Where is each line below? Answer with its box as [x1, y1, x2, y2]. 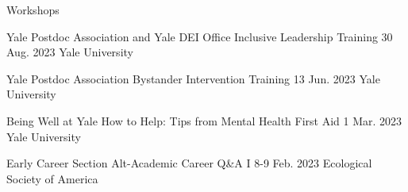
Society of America [6, 170, 98, 186]
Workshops [6, 2, 60, 17]
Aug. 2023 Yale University [6, 44, 133, 60]
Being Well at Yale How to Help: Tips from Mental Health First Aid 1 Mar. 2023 [6, 112, 402, 129]
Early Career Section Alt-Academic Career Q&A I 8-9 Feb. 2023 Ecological [6, 155, 372, 171]
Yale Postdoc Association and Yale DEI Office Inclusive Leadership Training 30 [6, 28, 393, 44]
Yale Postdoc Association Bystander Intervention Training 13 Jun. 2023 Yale [6, 70, 380, 86]
